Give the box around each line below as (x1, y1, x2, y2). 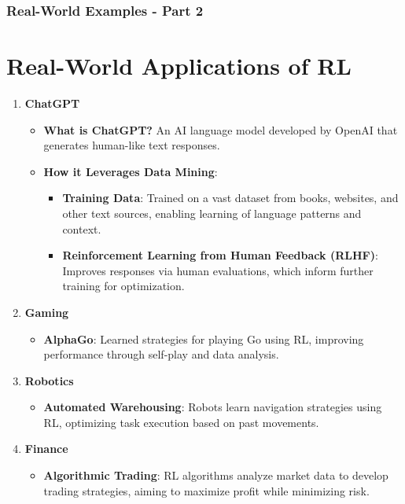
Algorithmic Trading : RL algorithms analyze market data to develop (43, 467, 388, 484)
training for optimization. (62, 278, 185, 294)
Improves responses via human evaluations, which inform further (62, 262, 374, 278)
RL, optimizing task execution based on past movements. (43, 414, 319, 430)
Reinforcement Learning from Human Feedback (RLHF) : (62, 247, 378, 263)
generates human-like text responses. (43, 137, 220, 153)
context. (62, 220, 101, 237)
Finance (24, 440, 68, 457)
